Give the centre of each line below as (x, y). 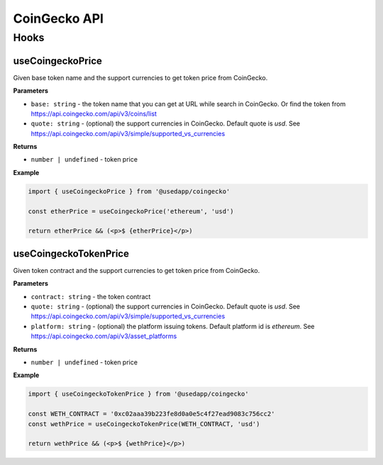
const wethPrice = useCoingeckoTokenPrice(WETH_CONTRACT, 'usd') (144, 424)
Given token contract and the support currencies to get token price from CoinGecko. (137, 270)
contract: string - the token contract (91, 296)
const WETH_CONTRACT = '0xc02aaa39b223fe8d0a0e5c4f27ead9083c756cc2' (151, 414)
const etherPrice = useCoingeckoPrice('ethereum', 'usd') (131, 211)
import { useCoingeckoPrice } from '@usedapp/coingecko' (129, 191)
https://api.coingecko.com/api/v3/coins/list (94, 113)
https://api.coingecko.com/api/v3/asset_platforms (104, 336)
